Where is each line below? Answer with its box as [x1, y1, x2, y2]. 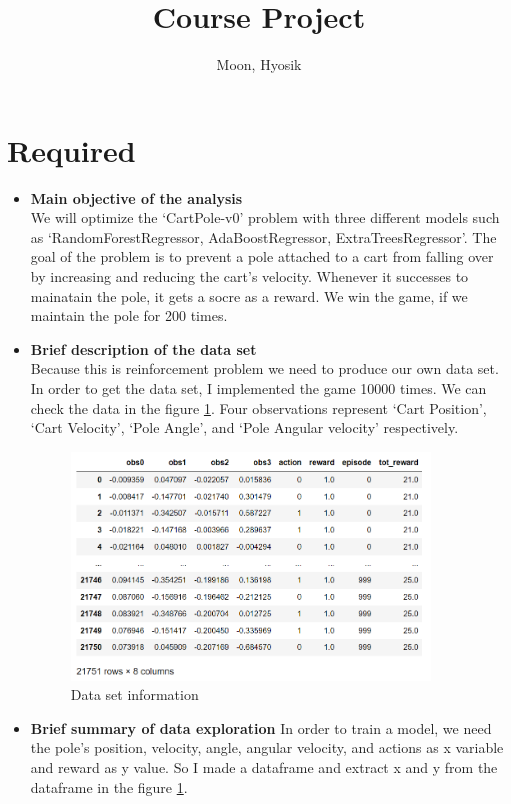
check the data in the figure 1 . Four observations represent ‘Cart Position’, [30, 397, 487, 418]
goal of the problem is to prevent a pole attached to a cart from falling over [30, 246, 494, 267]
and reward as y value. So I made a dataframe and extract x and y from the [30, 756, 498, 777]
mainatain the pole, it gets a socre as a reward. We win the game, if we [30, 285, 468, 306]
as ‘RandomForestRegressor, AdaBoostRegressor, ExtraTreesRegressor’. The [30, 226, 497, 247]
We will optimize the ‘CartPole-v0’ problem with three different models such [30, 207, 500, 228]
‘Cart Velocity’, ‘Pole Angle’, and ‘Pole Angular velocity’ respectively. [30, 417, 459, 438]
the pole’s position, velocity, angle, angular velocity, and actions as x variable [30, 737, 504, 758]
